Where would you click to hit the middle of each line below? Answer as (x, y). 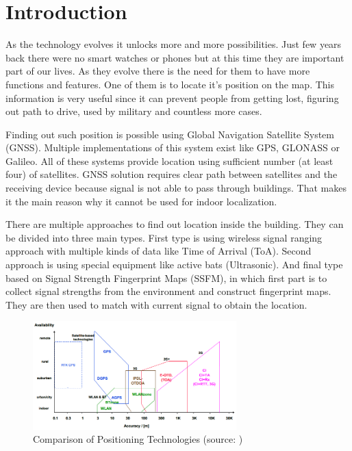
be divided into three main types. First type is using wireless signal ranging (164, 237)
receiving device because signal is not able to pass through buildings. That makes (176, 188)
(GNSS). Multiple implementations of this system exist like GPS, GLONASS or (173, 147)
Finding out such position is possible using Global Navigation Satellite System (170, 134)
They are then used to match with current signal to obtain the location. (156, 304)
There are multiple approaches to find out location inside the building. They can (175, 224)
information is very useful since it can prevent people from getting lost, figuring (172, 98)
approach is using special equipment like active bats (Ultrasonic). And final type (174, 265)
